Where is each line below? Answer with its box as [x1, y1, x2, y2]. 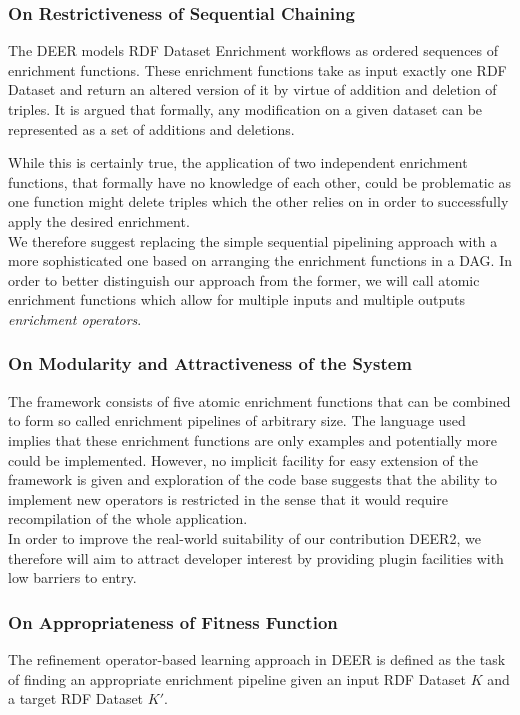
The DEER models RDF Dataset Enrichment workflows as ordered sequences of [8, 40, 499, 61]
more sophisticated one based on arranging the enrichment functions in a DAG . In [8, 250, 513, 271]
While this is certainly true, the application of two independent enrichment [8, 152, 468, 173]
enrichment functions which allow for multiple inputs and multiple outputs [8, 289, 465, 310]
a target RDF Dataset [8, 688, 144, 709]
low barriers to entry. [8, 567, 137, 588]
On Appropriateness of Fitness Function [8, 609, 338, 634]
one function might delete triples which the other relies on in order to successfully [8, 191, 509, 212]
